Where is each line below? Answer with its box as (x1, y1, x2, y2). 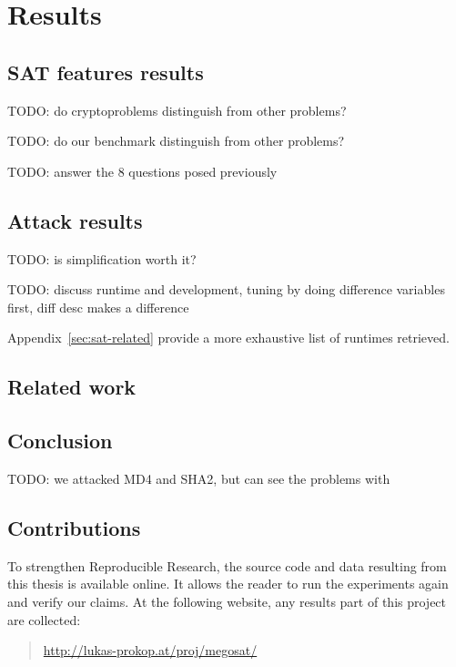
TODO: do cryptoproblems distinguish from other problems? (7, 100, 347, 119)
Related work (7, 373, 137, 401)
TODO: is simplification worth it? (7, 249, 197, 268)
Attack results (7, 206, 143, 234)
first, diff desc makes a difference (7, 297, 189, 316)
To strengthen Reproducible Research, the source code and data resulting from (7, 556, 447, 575)
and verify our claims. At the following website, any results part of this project (7, 591, 447, 611)
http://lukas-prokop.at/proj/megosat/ (43, 641, 258, 660)
